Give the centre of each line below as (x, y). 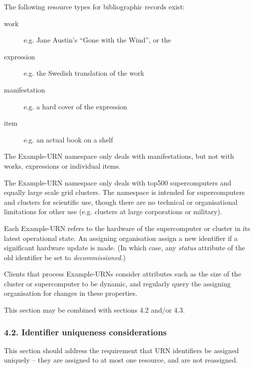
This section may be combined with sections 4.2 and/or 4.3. (94, 310)
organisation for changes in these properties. (71, 293)
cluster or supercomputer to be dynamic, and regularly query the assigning (117, 283)
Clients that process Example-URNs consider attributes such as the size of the (123, 274)
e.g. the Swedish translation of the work (84, 73)
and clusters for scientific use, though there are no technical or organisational (121, 202)
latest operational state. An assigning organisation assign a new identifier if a (121, 238)
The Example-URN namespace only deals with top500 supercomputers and (118, 182)
